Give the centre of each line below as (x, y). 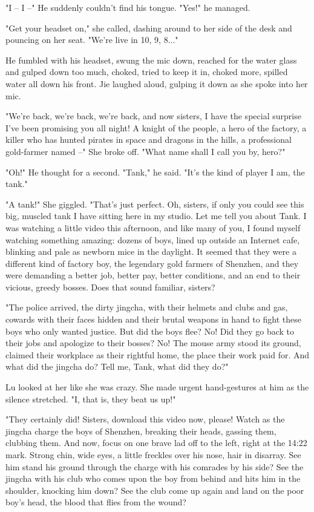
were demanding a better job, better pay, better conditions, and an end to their (153, 275)
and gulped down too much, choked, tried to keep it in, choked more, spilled (147, 72)
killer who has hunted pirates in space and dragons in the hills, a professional (149, 139)
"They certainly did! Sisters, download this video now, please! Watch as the (145, 419)
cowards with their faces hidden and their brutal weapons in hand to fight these (153, 319)
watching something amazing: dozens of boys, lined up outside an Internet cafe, (153, 239)
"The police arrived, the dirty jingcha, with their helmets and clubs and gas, (147, 307)
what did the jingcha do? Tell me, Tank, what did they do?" (117, 366)
